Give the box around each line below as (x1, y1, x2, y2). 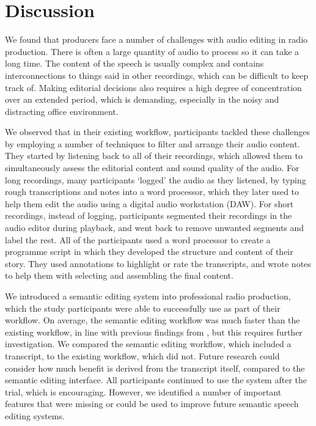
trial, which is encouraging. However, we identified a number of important (5, 385, 282, 398)
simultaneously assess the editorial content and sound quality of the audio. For (5, 161, 299, 174)
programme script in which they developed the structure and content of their (5, 245, 293, 258)
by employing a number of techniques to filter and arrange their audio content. (5, 137, 300, 150)
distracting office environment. (5, 105, 119, 117)
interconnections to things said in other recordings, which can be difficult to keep (5, 68, 309, 81)
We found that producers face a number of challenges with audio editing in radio (5, 33, 308, 46)
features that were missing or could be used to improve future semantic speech (5, 397, 299, 410)
